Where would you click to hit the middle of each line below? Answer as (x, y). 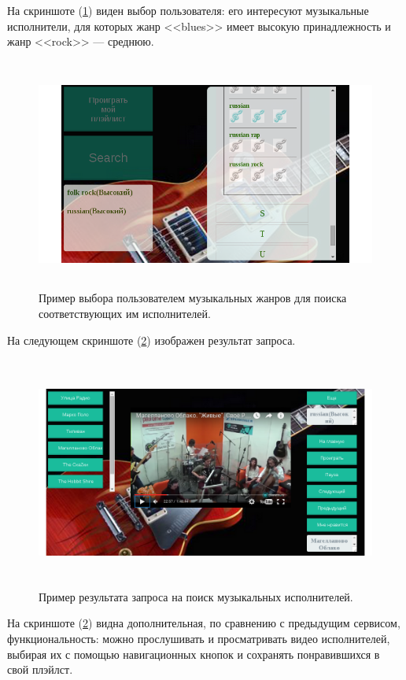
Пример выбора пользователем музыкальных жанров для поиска (193, 298)
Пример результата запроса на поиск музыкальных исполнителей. (196, 596)
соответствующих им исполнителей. (125, 313)
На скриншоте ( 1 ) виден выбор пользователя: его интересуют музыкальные (188, 10)
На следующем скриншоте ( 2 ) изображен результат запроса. (151, 340)
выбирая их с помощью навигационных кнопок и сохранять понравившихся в (194, 654)
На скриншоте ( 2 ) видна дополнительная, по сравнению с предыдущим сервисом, (204, 623)
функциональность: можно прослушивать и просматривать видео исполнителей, (199, 638)
